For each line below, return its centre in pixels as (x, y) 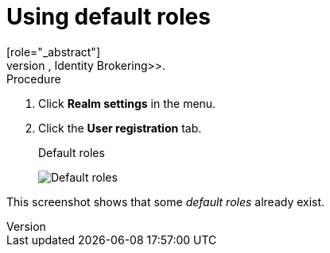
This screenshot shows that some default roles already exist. (166, 201)
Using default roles (109, 17)
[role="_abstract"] (54, 52)
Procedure (34, 79)
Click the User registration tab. (120, 128)
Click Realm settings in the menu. (127, 103)
